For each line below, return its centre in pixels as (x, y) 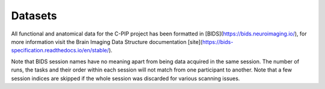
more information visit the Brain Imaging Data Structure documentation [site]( (107, 41)
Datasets (34, 16)
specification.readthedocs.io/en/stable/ (60, 51)
